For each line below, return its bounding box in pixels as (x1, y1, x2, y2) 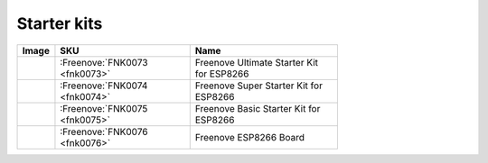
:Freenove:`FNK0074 (60, 79, 148, 92)
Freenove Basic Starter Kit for (194, 102, 321, 114)
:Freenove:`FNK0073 (60, 56, 148, 68)
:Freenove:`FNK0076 (60, 125, 148, 138)
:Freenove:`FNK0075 (60, 102, 148, 114)
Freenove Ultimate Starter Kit (194, 56, 319, 68)
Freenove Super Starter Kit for (194, 79, 323, 92)
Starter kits (16, 14, 103, 33)
